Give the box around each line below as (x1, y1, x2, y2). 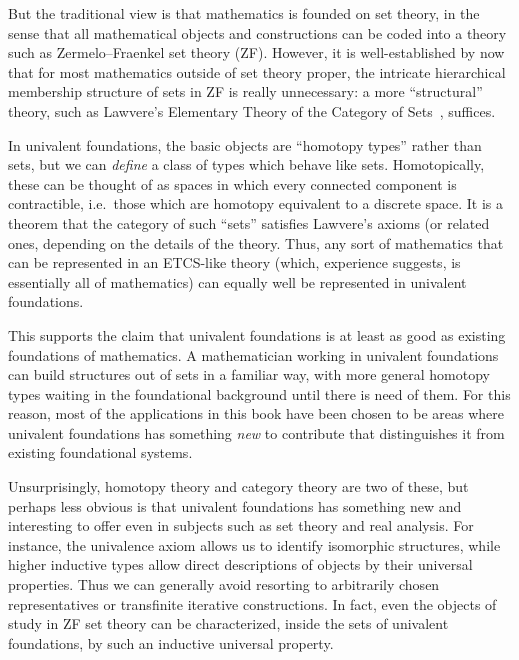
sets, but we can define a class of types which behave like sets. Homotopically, (8, 154, 485, 175)
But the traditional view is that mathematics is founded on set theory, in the (8, 3, 480, 23)
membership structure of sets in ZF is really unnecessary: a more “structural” (8, 81, 483, 102)
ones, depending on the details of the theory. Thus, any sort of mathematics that (8, 232, 504, 253)
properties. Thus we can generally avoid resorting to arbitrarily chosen (8, 574, 440, 595)
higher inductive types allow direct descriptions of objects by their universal (8, 554, 473, 575)
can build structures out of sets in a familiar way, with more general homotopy (8, 364, 490, 385)
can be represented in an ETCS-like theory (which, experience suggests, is (8, 252, 461, 273)
